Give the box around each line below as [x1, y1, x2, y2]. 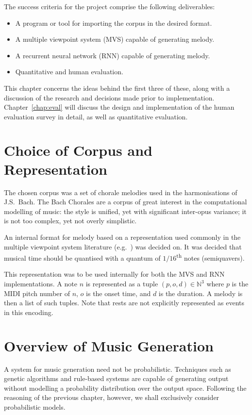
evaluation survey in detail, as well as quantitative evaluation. [4, 111, 188, 121]
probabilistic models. [4, 401, 66, 412]
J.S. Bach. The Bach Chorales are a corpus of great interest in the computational [4, 197, 247, 207]
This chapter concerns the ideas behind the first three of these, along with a [4, 83, 230, 93]
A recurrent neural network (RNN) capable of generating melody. [15, 50, 210, 60]
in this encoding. [4, 307, 53, 317]
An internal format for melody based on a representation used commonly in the [4, 232, 241, 242]
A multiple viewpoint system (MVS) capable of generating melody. [15, 34, 215, 44]
